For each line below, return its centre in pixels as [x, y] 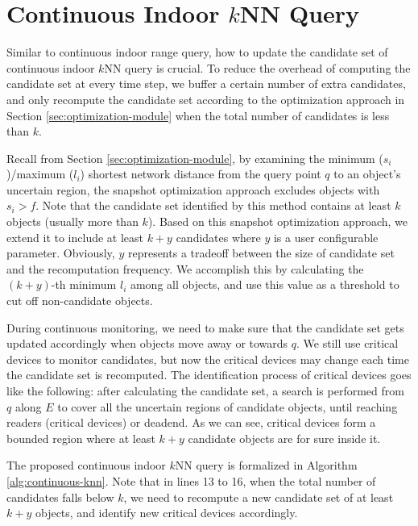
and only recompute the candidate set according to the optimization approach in [206, 99]
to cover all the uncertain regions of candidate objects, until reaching [228, 406]
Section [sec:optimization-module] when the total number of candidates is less [198, 115]
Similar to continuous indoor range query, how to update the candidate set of [197, 52]
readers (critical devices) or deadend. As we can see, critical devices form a [191, 422]
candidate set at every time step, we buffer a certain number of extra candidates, [206, 83]
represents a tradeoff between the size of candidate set [261, 253]
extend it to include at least [75, 237]
